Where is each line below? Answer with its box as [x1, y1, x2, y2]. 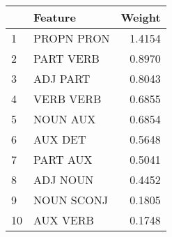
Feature [33, 9, 76, 25]
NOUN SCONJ [33, 192, 108, 208]
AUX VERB [33, 212, 94, 228]
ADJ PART [33, 70, 91, 86]
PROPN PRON [33, 30, 110, 46]
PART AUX [33, 151, 93, 167]
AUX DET [33, 131, 86, 147]
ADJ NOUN [33, 171, 94, 188]
